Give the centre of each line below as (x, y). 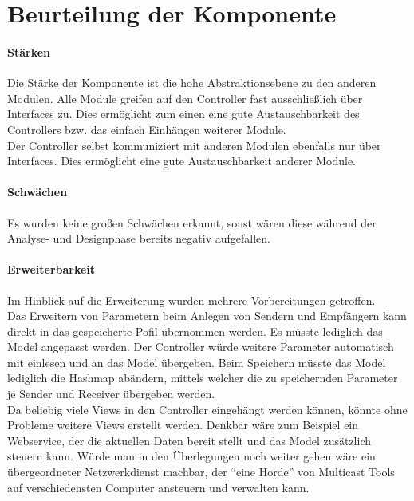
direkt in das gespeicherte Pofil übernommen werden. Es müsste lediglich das (195, 331)
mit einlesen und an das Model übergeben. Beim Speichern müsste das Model (197, 362)
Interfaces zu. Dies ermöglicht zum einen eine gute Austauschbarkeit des (183, 114)
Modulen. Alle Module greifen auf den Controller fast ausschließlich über (185, 98)
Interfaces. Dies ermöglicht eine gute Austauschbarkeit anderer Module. (182, 161)
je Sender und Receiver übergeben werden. (111, 394)
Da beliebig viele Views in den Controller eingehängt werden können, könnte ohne (207, 409)
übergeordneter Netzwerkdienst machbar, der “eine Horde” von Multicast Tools (201, 472)
